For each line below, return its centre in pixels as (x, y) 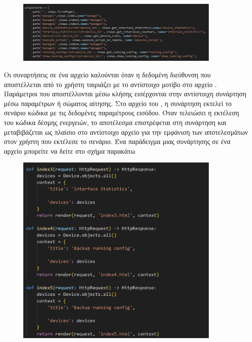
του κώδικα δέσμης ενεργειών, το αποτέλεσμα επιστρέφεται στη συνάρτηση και (115, 122)
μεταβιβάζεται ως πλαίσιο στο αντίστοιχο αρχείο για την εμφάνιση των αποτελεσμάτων (126, 132)
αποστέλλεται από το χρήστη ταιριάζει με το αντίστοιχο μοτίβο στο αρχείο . (110, 84)
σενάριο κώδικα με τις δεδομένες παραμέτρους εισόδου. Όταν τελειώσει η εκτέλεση (122, 113)
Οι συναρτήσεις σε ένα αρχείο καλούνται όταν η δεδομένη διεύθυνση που (108, 74)
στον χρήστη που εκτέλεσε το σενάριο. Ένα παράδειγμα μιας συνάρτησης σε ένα (117, 141)
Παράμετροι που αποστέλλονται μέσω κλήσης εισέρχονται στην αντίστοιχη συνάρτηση (125, 94)
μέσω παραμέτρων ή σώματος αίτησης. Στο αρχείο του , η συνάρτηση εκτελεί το (118, 103)
